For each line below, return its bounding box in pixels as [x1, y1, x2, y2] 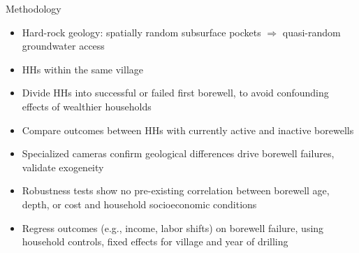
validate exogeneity [22, 159, 104, 174]
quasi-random [282, 24, 341, 39]
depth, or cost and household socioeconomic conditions [22, 196, 257, 211]
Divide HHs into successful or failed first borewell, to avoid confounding [22, 85, 329, 100]
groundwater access [22, 38, 105, 53]
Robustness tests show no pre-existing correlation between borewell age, [22, 183, 330, 198]
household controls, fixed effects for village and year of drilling [22, 234, 288, 249]
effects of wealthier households [22, 99, 152, 113]
